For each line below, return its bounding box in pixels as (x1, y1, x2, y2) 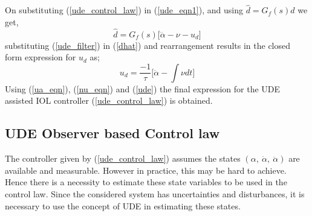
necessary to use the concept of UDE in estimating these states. (5, 199, 241, 212)
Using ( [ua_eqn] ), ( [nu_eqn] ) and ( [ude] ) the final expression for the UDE (5, 82, 281, 95)
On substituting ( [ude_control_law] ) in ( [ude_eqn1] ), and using (5, 4, 243, 16)
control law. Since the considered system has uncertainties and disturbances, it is (5, 187, 305, 200)
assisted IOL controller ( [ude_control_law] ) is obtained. (5, 94, 213, 107)
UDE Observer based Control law (5, 124, 220, 142)
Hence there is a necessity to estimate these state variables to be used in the (5, 176, 287, 188)
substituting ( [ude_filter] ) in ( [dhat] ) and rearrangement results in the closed (5, 39, 291, 51)
